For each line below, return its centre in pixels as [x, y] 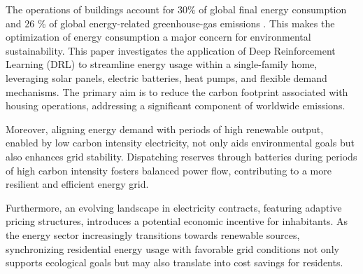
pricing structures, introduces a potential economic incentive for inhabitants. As [177, 221]
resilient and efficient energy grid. [77, 184]
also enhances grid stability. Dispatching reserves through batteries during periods [181, 156]
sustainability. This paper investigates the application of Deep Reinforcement [171, 50]
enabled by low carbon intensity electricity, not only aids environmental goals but [180, 143]
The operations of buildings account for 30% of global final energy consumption [176, 9]
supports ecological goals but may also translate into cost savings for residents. [175, 262]
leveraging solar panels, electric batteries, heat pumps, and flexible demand [166, 77]
